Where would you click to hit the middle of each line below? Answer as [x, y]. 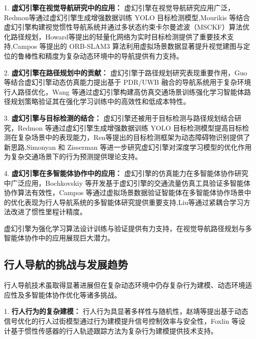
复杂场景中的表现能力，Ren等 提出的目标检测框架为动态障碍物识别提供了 [134, 137]
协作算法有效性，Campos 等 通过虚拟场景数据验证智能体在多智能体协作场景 [124, 192]
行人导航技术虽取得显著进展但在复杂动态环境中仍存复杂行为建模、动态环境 [125, 285]
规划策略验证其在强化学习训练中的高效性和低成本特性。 [100, 101]
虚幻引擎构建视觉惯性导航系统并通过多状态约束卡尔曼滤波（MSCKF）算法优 [127, 27]
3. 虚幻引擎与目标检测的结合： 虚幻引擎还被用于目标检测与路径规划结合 [119, 118]
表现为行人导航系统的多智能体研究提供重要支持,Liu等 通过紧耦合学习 [134, 202]
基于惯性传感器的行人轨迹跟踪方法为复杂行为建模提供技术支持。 [114, 330]
